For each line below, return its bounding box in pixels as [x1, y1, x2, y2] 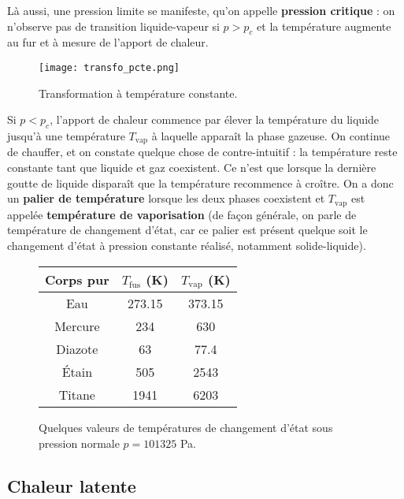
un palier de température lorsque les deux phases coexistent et [7, 190, 325, 207]
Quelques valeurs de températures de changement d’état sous [39, 419, 333, 436]
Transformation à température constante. [39, 84, 238, 101]
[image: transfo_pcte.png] [39, 61, 180, 73]
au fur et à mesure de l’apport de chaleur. [7, 34, 209, 50]
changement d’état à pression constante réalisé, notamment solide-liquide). [7, 236, 366, 253]
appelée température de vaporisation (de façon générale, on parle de [7, 206, 357, 222]
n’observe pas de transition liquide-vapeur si [7, 17, 220, 34]
